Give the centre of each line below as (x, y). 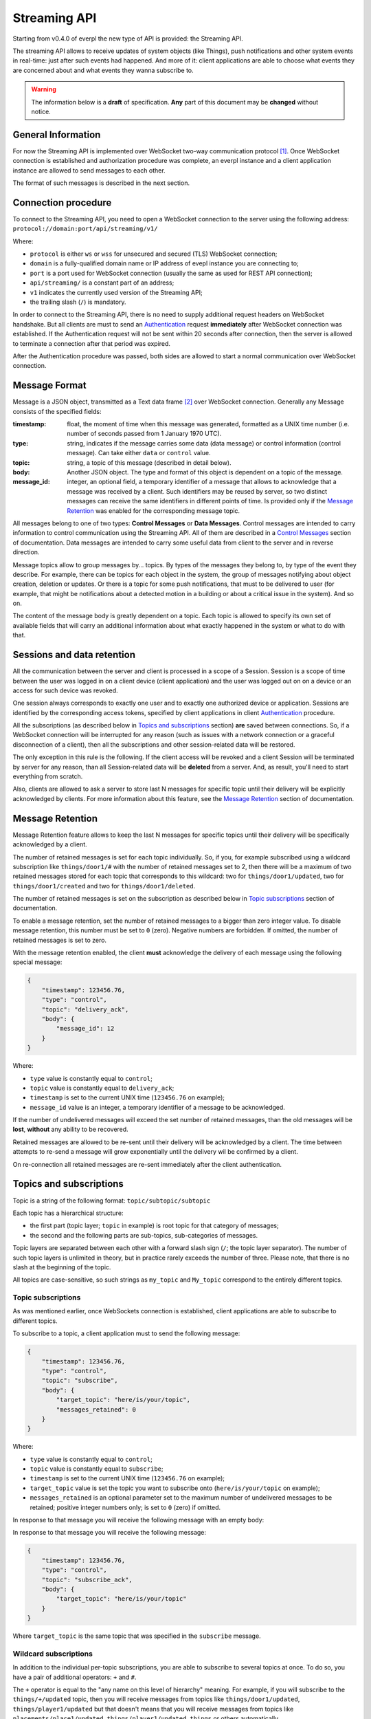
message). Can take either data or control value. (139, 453)
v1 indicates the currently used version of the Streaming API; (116, 292)
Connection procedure (62, 202)
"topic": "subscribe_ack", (87, 1579)
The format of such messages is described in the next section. (101, 183)
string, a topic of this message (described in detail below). (149, 462)
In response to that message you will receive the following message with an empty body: (138, 1520)
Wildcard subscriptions (53, 1654)
